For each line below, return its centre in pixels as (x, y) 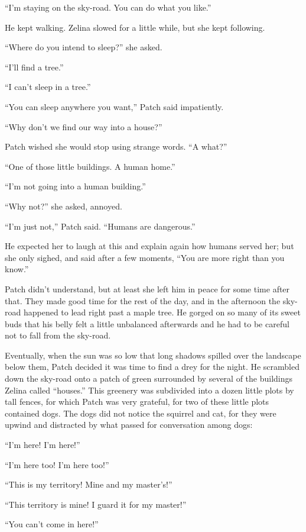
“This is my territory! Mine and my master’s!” (89, 484)
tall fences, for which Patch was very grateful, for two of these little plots (137, 402)
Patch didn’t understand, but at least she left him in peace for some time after (147, 288)
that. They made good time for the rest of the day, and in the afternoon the (143, 300)
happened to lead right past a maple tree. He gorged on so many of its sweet (162, 312)
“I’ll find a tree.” (34, 67)
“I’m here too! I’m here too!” (57, 464)
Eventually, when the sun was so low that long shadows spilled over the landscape (153, 355)
